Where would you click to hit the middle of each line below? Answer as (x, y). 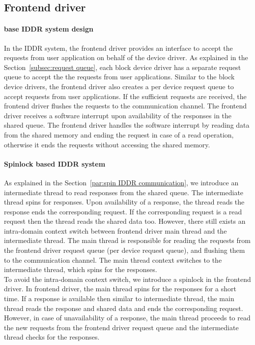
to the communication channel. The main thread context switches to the (113, 259)
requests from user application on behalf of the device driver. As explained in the (126, 57)
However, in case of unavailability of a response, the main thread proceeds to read (127, 318)
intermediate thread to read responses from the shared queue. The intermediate (124, 192)
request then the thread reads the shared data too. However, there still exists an (125, 221)
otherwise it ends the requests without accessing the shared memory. (107, 144)
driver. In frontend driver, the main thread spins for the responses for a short (120, 289)
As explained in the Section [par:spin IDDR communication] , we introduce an (121, 182)
